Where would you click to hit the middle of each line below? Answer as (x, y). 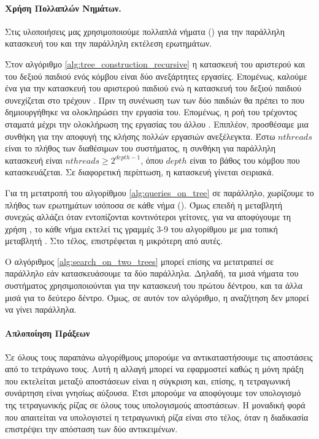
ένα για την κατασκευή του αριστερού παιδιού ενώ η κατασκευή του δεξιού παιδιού (153, 88)
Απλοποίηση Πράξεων (48, 333)
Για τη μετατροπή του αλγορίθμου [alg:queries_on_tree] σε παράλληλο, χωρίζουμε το (159, 192)
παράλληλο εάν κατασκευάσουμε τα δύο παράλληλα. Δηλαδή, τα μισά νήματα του (152, 273)
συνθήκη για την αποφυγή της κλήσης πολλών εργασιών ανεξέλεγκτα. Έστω (140, 136)
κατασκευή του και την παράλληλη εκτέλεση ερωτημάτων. (109, 43)
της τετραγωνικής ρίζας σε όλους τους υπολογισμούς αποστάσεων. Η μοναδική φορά (155, 405)
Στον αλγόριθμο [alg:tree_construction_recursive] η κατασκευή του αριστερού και (155, 63)
